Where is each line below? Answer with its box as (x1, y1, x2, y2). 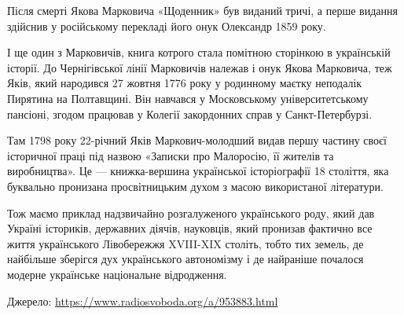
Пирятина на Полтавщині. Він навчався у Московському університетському (7, 90, 369, 106)
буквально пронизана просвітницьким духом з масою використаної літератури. (7, 178, 384, 194)
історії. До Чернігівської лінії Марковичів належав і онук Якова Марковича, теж (7, 59, 392, 75)
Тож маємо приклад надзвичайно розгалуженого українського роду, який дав (7, 204, 375, 221)
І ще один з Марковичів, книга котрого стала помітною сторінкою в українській (7, 44, 391, 60)
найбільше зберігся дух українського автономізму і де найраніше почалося (7, 251, 364, 267)
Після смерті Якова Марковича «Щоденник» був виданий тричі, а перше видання (7, 2, 398, 18)
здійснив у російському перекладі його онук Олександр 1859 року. (7, 17, 326, 34)
